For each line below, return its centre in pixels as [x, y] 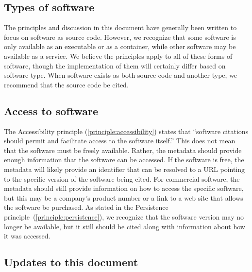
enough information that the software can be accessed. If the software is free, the [124, 160]
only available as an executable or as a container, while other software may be [120, 46]
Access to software [51, 110]
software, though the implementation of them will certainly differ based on [115, 65]
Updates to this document [71, 262]
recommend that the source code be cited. [66, 84]
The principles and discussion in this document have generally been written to [120, 27]
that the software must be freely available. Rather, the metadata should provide [123, 150]
